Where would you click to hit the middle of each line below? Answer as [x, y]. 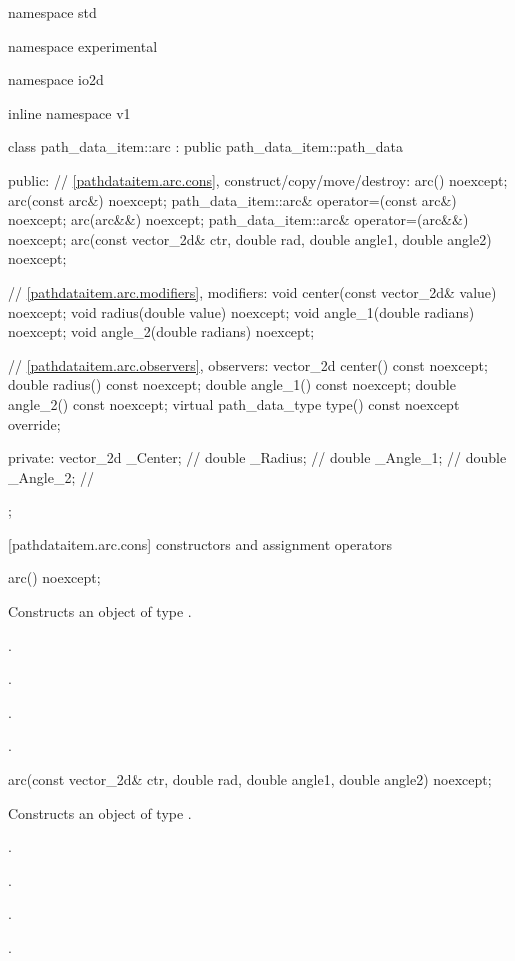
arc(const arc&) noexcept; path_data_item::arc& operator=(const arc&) [232, 199]
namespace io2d [56, 79]
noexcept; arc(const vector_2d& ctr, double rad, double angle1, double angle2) [250, 238]
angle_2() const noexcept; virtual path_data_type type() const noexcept [234, 403]
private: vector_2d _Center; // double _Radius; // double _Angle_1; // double [257, 457]
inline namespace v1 [69, 112]
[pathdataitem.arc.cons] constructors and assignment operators [200, 543]
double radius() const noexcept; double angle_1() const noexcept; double [232, 384]
